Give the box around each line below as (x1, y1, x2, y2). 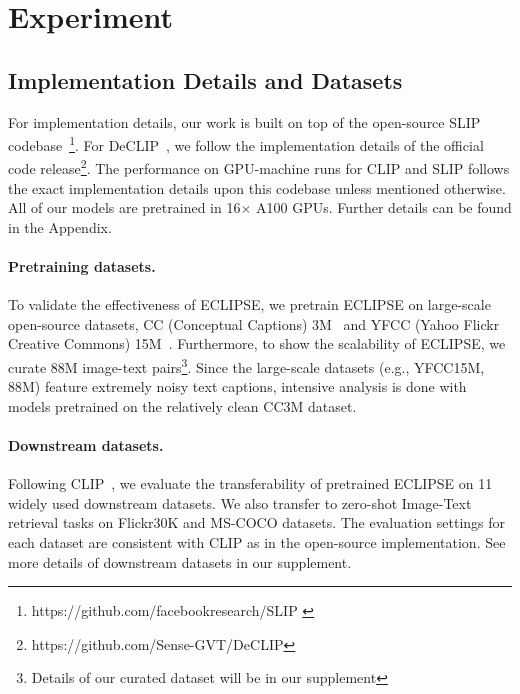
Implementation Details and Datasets (8, 64, 403, 95)
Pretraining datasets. (8, 256, 156, 277)
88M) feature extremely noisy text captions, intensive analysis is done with (8, 376, 467, 397)
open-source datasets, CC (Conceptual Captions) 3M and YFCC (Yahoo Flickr (8, 313, 500, 334)
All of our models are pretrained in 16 (8, 197, 241, 218)
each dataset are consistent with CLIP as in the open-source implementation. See (8, 532, 506, 553)
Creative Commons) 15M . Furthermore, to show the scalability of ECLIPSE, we (8, 333, 506, 354)
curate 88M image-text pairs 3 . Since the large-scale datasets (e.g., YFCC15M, (8, 354, 485, 377)
